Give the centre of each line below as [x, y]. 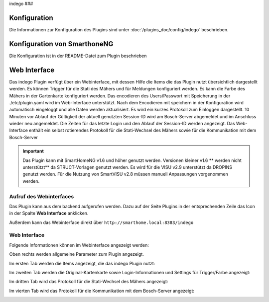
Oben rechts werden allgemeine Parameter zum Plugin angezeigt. [76, 254]
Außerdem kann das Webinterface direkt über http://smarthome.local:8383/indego [101, 222]
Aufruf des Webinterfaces [42, 196]
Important [33, 151]
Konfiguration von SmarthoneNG [61, 44]
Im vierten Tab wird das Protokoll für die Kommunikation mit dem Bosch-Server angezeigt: [102, 291]
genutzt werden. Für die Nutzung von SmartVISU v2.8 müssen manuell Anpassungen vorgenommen [126, 174]
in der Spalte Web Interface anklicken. [49, 213]
